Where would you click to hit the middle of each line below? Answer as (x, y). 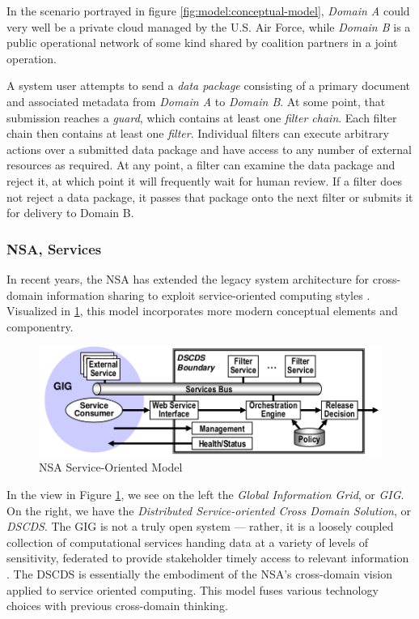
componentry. (40, 326)
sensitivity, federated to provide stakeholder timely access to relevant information (208, 558)
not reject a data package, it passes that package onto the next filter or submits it (210, 196)
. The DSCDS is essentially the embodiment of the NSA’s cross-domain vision (199, 573)
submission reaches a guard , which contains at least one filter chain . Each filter (202, 117)
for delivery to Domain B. (70, 213)
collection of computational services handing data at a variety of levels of (188, 542)
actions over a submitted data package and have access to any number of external (209, 149)
